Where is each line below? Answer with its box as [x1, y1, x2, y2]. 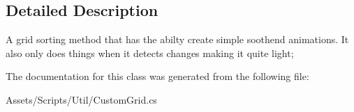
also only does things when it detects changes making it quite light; [6, 45, 294, 60]
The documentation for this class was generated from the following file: [6, 69, 309, 83]
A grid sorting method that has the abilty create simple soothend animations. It [6, 32, 349, 47]
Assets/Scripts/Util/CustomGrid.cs [6, 92, 157, 106]
